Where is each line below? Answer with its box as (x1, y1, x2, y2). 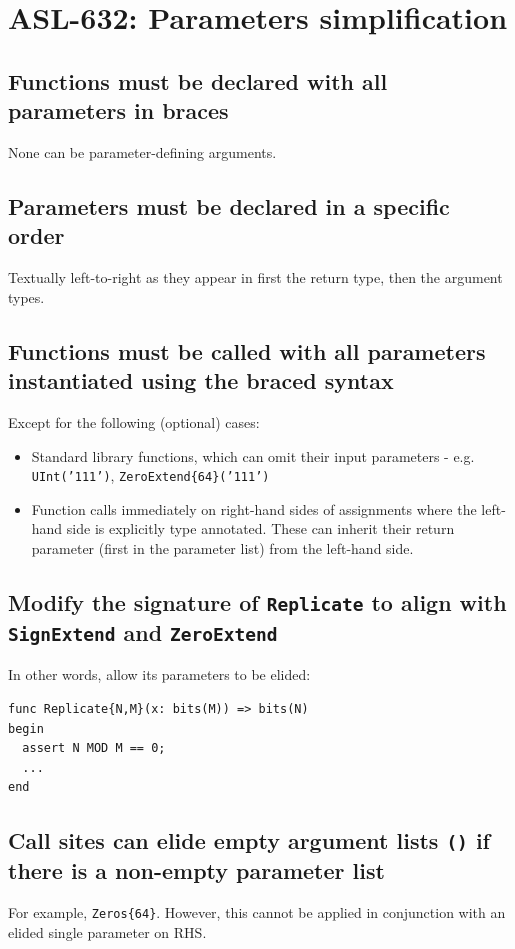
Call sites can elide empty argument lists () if (8, 825, 490, 856)
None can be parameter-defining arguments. (8, 141, 277, 162)
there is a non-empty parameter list (8, 855, 385, 886)
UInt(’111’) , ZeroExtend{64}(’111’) (31, 465, 270, 486)
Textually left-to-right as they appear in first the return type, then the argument (8, 267, 503, 288)
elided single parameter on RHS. (8, 921, 207, 942)
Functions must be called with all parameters (8, 335, 486, 366)
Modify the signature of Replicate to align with (8, 586, 507, 617)
